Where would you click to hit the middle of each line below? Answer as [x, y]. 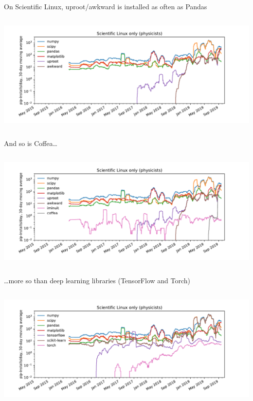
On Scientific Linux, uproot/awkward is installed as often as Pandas [106, 6]
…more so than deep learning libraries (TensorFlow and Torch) [97, 280]
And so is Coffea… [31, 143]
